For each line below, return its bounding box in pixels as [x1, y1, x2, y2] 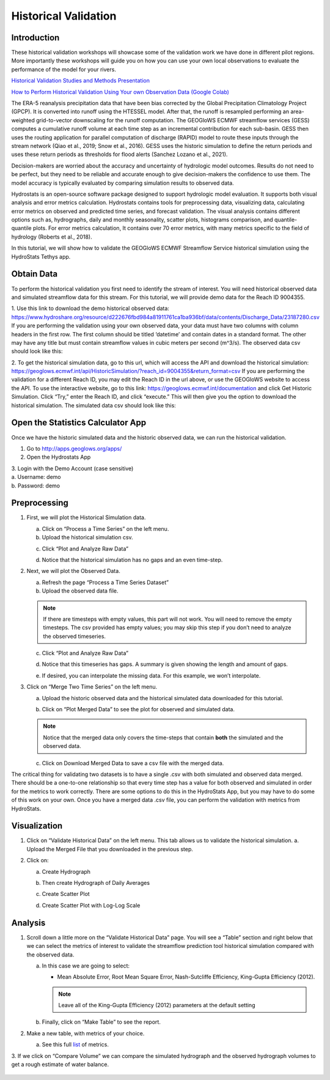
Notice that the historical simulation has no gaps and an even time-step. [42, 556, 223, 563]
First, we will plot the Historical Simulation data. [26, 514, 146, 521]
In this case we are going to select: [42, 962, 130, 969]
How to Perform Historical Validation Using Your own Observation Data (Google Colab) [11, 88, 229, 95]
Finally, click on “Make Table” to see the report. [42, 1018, 161, 1026]
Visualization [11, 821, 63, 831]
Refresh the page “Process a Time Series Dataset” [42, 579, 169, 586]
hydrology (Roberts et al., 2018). [11, 233, 92, 240]
